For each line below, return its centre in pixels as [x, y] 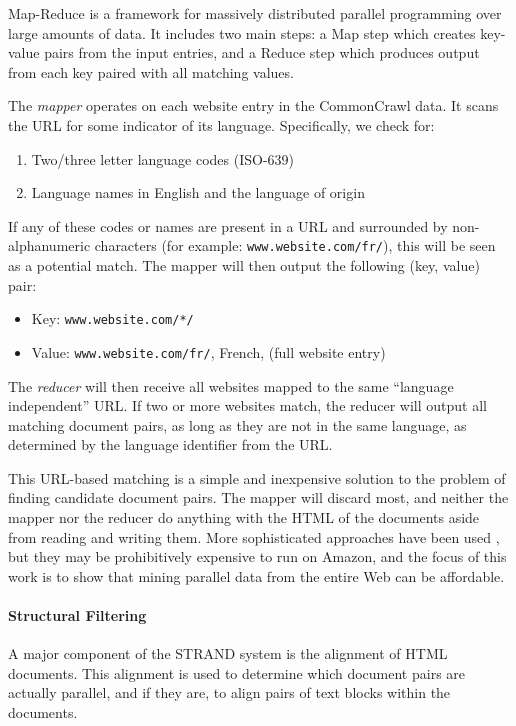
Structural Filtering [77, 615]
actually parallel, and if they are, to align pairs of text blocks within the [229, 692]
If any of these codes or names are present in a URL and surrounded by [228, 225]
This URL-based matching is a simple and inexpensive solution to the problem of [257, 477]
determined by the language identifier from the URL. [170, 444]
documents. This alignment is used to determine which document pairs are [237, 672]
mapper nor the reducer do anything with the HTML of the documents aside [244, 517]
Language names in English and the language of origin [198, 192]
